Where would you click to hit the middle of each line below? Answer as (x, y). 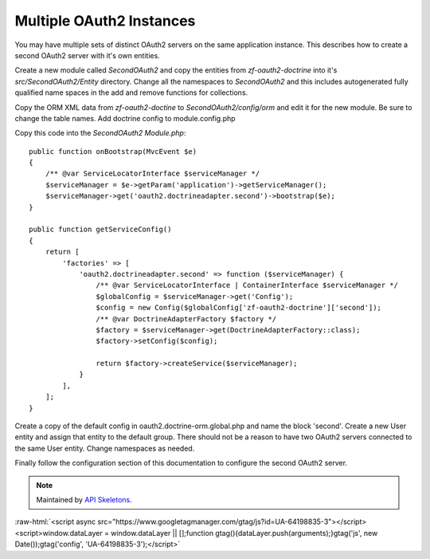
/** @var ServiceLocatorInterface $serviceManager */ (152, 174)
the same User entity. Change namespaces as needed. (105, 448)
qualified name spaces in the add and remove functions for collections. (131, 93)
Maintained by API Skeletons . (84, 500)
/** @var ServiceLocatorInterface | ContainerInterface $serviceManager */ (247, 285)
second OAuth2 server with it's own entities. (88, 55)
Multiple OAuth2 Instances (105, 21)
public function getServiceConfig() (100, 230)
